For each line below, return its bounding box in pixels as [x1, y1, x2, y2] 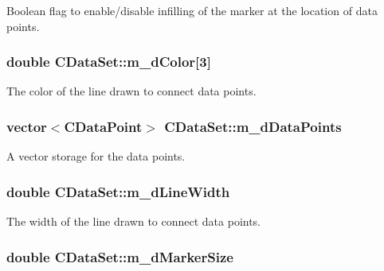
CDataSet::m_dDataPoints [164, 116, 342, 136]
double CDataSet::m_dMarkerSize [6, 246, 233, 266]
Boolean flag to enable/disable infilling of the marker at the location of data [6, 2, 378, 18]
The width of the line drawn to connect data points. [6, 213, 261, 230]
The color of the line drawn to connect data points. [6, 83, 257, 99]
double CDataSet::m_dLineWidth [6, 181, 230, 201]
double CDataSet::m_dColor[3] [6, 52, 211, 72]
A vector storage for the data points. [6, 148, 186, 165]
